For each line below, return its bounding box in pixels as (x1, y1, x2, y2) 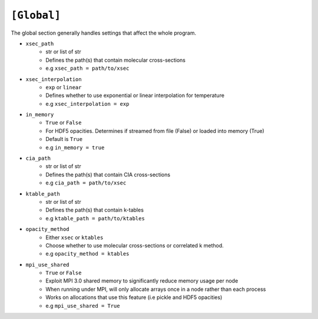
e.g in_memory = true (45, 144, 105, 151)
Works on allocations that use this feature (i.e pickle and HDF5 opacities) (45, 294, 223, 301)
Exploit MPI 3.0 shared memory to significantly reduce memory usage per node (45, 277, 238, 284)
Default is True (45, 136, 82, 143)
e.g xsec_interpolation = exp (45, 100, 130, 107)
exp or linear (45, 83, 82, 90)
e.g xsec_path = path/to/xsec (45, 65, 130, 72)
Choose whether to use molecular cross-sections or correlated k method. (45, 241, 224, 249)
